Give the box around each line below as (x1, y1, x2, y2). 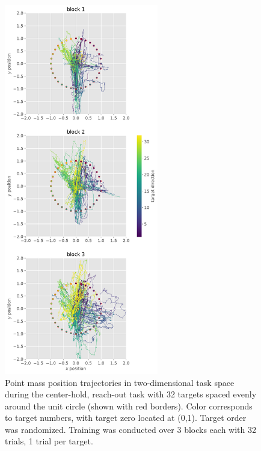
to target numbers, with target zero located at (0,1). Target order (5, 411, 247, 424)
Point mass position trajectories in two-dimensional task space (5, 376, 235, 388)
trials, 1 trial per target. (5, 435, 93, 447)
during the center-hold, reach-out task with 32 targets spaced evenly (5, 388, 257, 400)
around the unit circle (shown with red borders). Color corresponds (5, 399, 253, 412)
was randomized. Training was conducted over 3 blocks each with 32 (5, 423, 256, 435)
